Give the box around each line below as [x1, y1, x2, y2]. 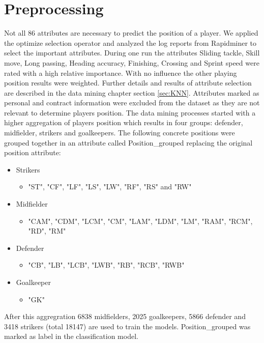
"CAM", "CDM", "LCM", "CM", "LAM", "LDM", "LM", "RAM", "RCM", [28, 215, 253, 226]
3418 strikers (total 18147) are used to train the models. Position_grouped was [4, 321, 251, 331]
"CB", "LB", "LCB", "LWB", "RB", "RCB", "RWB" [28, 260, 185, 270]
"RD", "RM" [28, 225, 66, 236]
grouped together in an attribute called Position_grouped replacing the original [4, 137, 253, 148]
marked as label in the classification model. [4, 331, 138, 341]
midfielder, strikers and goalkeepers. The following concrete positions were [4, 127, 235, 138]
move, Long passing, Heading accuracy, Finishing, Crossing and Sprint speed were [4, 57, 259, 68]
